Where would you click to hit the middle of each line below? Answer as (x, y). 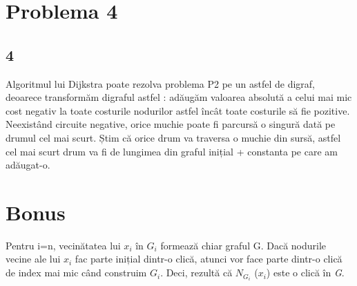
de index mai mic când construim (76, 273)
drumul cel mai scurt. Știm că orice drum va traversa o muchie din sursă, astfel (173, 137)
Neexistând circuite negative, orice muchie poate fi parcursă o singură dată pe (171, 124)
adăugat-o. (28, 165)
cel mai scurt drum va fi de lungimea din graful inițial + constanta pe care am (172, 151)
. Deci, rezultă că (196, 273)
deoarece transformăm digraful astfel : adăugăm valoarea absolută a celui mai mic (179, 97)
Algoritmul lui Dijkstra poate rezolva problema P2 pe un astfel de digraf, (160, 83)
